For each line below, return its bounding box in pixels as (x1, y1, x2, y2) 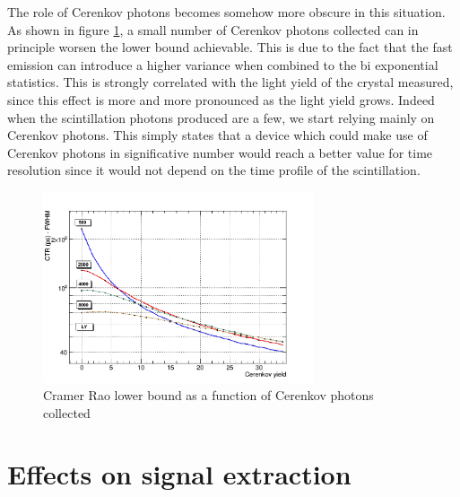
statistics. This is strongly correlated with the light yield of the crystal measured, (7, 73, 454, 92)
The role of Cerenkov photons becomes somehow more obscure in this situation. (7, 3, 446, 21)
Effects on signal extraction (7, 456, 352, 493)
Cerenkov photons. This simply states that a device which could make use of (7, 126, 428, 144)
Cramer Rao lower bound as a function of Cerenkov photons (43, 386, 374, 405)
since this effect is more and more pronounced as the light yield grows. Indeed (7, 90, 435, 109)
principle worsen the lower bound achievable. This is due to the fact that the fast (7, 38, 453, 57)
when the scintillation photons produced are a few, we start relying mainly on (7, 108, 435, 126)
